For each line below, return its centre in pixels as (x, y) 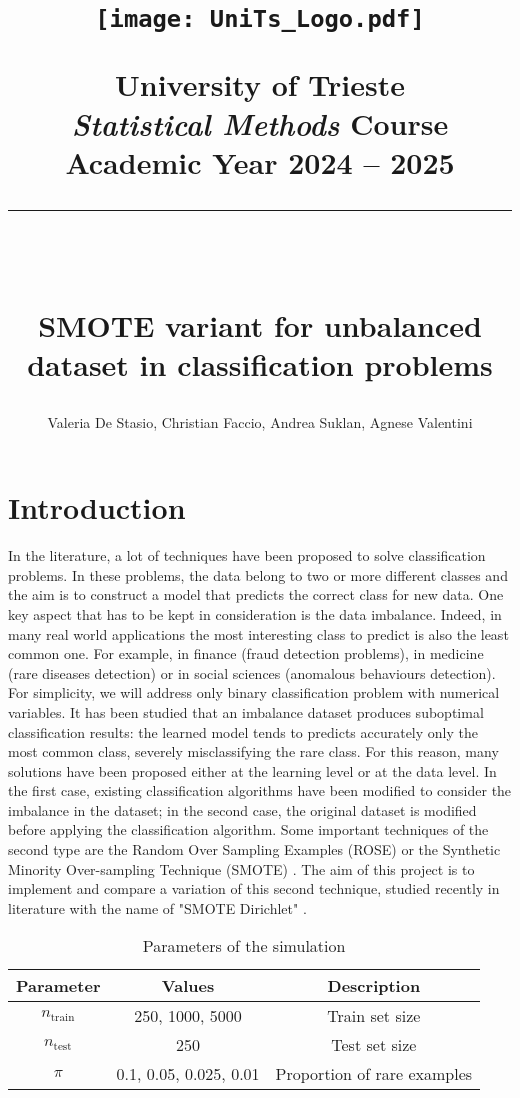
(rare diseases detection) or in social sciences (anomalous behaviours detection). (252, 672)
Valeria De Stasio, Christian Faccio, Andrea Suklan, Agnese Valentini (260, 421)
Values (188, 986)
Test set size (374, 1045)
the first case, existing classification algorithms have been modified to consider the (260, 790)
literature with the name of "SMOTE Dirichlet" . (157, 907)
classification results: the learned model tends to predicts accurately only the (243, 731)
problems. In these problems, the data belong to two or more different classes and (258, 574)
